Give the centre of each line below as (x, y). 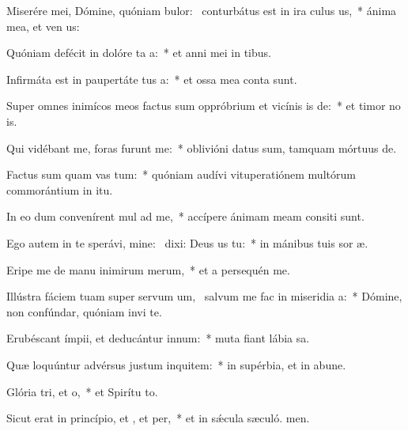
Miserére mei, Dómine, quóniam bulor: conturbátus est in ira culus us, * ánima (202, 10)
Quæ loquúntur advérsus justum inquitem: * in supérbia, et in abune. (176, 364)
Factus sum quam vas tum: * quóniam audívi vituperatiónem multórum (181, 174)
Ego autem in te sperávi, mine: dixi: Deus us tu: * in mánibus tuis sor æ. (187, 242)
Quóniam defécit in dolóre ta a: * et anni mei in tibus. (139, 53)
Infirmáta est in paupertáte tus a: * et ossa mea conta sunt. (152, 79)
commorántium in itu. (60, 189)
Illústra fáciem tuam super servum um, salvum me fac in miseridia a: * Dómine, (204, 296)
